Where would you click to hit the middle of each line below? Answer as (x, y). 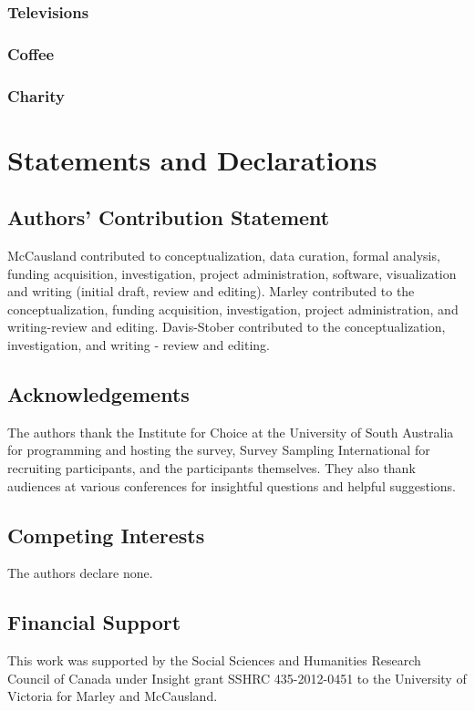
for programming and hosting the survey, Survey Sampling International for (219, 450)
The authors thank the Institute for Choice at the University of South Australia (231, 432)
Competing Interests (106, 535)
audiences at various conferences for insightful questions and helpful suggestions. (232, 485)
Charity (36, 95)
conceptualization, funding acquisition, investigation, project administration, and (233, 309)
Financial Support (94, 622)
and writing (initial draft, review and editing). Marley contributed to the (211, 291)
